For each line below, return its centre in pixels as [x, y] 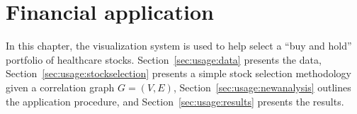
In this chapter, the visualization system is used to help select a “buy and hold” [179, 46]
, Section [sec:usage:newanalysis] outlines [262, 87]
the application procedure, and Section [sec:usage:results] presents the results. [175, 101]
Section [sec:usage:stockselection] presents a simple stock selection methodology [178, 73]
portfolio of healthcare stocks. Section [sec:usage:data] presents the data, [164, 59]
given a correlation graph [60, 87]
